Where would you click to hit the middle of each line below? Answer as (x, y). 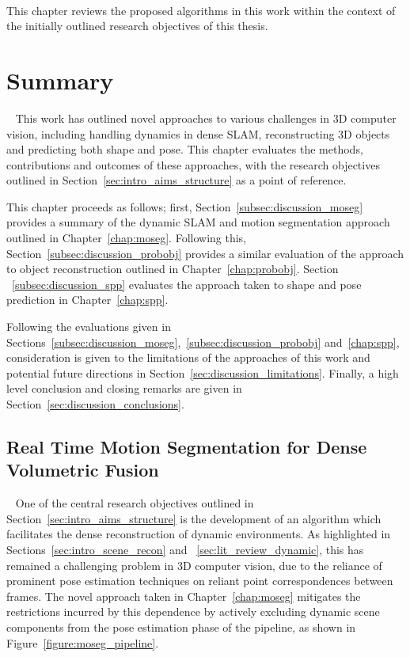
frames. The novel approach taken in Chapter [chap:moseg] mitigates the (184, 596)
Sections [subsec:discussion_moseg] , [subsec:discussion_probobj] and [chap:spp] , (203, 342)
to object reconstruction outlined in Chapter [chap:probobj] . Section (173, 269)
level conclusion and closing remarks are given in (124, 388)
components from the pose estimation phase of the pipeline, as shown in (181, 627)
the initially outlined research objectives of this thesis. (137, 26)
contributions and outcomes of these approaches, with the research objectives (193, 164)
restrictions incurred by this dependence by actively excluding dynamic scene (193, 611)
